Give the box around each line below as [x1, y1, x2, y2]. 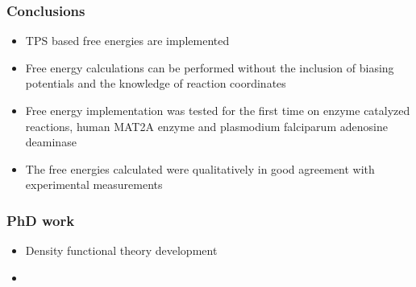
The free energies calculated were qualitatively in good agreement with [25, 160, 375, 177]
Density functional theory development [25, 242, 218, 259]
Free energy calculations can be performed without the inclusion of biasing [25, 59, 394, 76]
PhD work [6, 210, 75, 230]
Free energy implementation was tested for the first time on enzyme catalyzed [25, 102, 410, 118]
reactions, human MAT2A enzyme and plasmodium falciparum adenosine [25, 117, 388, 134]
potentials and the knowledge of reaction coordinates [25, 75, 286, 92]
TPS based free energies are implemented [25, 32, 230, 49]
